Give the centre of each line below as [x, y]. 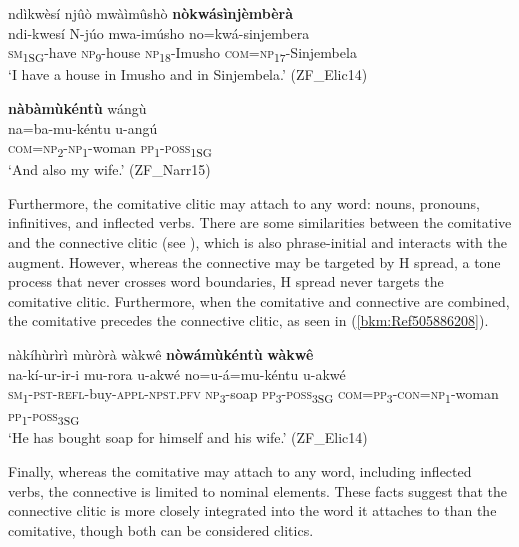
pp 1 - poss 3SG [44, 417]
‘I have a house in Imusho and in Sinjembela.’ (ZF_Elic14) [188, 74]
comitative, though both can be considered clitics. [161, 529]
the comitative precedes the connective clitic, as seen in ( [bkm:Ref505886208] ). [248, 320]
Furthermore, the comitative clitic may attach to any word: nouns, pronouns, [244, 202]
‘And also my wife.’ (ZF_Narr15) [109, 169]
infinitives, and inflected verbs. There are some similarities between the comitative [260, 222]
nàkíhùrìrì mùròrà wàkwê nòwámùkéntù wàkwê [161, 353]
